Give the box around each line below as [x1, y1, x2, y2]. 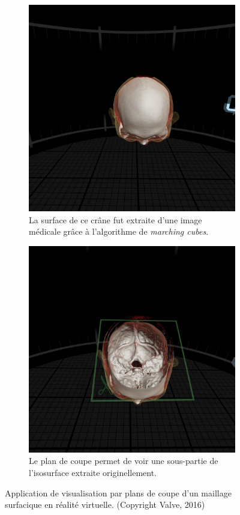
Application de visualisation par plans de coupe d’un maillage [5, 486, 232, 499]
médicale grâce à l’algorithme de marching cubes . [29, 225, 209, 238]
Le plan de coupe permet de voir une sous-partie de [29, 454, 218, 467]
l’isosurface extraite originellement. [29, 466, 157, 478]
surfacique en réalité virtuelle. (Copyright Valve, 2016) [5, 498, 205, 511]
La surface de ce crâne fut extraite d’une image [29, 213, 202, 226]
